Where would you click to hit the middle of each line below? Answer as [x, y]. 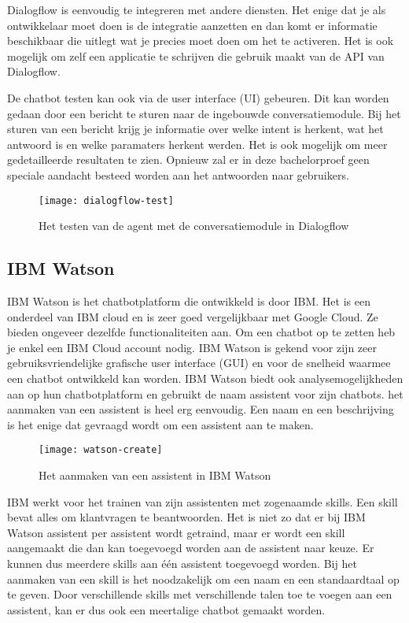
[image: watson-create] [101, 450]
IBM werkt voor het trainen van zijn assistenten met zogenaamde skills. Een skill [203, 501]
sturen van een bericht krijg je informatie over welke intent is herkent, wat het [195, 129]
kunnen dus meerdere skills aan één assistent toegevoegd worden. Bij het [182, 563]
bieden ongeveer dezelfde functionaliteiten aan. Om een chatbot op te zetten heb [201, 332]
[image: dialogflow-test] [106, 200]
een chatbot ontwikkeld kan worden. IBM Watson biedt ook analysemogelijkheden [205, 378]
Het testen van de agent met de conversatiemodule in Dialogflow [194, 226]
